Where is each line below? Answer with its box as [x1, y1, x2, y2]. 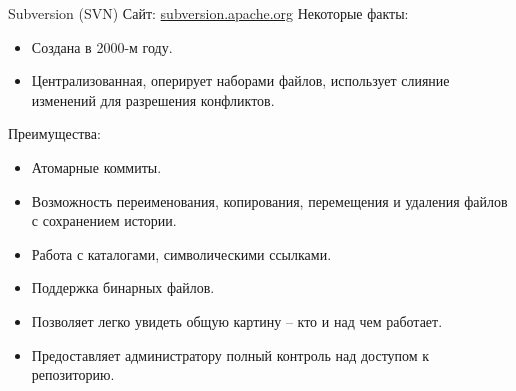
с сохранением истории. [31, 210, 177, 231]
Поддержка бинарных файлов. [31, 277, 215, 298]
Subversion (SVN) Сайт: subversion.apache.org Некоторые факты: [8, 3, 409, 23]
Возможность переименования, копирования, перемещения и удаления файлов [31, 190, 508, 211]
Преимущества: [8, 123, 101, 144]
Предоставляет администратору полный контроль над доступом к [31, 344, 430, 365]
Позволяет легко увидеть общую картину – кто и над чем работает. [31, 310, 443, 331]
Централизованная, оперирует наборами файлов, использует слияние [31, 70, 450, 91]
